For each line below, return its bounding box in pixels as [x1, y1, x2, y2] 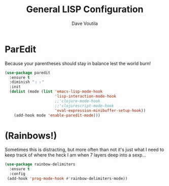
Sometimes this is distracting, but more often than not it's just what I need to [5, 146, 164, 153]
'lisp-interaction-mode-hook [54, 94, 116, 99]
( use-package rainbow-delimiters [5, 162, 76, 167]
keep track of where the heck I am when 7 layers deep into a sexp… [5, 152, 147, 158]
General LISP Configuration [26, 4, 144, 15]
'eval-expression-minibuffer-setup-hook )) [54, 108, 146, 113]
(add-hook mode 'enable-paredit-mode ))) [14, 113, 100, 118]
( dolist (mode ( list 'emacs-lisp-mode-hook [9, 89, 103, 95]
